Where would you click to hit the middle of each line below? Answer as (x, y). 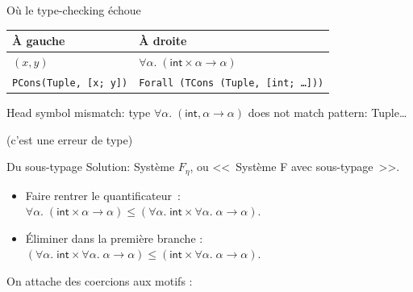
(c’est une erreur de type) (70, 139)
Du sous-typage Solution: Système (91, 167)
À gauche (39, 41)
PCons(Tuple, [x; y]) (70, 83)
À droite (163, 41)
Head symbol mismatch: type (79, 112)
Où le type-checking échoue (74, 10)
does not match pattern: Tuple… (327, 112)
